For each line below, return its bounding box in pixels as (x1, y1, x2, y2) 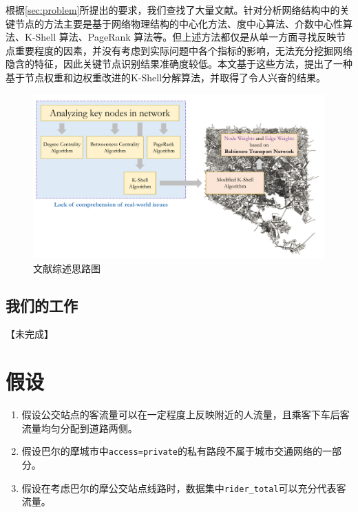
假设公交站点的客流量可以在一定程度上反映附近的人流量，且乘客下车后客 (21, 407, 350, 422)
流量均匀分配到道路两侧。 (21, 420, 138, 435)
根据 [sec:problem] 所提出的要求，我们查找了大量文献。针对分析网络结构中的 (6, 3, 340, 17)
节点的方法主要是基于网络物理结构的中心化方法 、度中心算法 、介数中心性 (14, 16, 343, 30)
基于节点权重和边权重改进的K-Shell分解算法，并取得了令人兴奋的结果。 (6, 70, 326, 84)
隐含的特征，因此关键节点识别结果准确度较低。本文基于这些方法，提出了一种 (6, 57, 352, 71)
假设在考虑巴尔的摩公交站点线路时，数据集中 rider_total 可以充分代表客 (21, 480, 346, 495)
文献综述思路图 (33, 260, 101, 275)
